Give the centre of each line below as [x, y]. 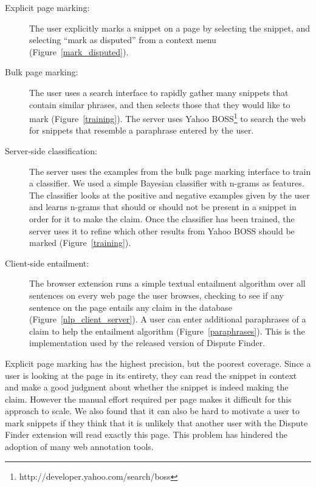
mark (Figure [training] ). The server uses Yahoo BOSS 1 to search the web [167, 117]
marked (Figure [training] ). [80, 243]
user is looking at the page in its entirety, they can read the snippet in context [151, 375]
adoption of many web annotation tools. [79, 447]
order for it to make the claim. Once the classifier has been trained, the [162, 218]
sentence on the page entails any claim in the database [131, 307]
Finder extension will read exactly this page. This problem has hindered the [146, 434]
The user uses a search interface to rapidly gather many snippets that [159, 92]
